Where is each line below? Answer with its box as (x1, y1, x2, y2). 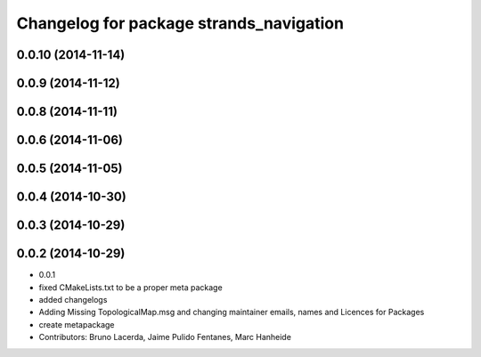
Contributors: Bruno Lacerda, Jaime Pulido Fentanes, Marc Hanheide (38, 332, 291, 343)
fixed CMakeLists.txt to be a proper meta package (38, 281, 223, 293)
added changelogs (38, 294, 108, 304)
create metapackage (38, 319, 115, 329)
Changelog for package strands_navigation (16, 13, 345, 33)
